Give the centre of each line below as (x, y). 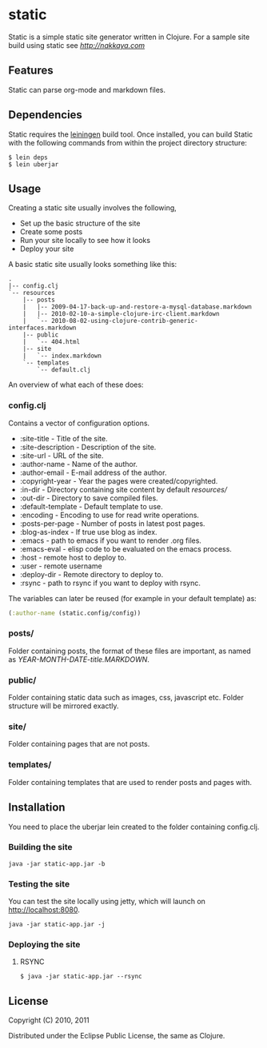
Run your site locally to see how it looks (85, 241)
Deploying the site (44, 945)
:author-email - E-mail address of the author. (93, 472)
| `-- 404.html (52, 342)
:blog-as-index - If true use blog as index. (88, 532)
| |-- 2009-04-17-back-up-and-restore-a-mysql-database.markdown (137, 307)
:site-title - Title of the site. (64, 438)
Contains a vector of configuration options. (79, 423)
